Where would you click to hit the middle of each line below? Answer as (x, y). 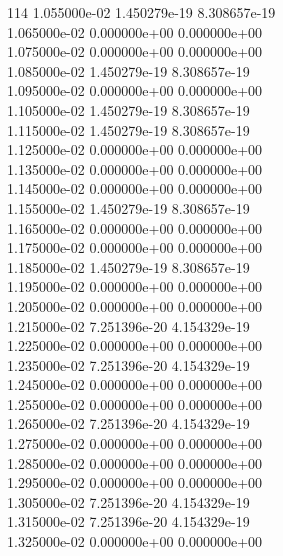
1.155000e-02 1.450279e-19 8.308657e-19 (128, 207)
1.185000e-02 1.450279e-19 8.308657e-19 (128, 266)
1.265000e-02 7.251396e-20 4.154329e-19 (128, 423)
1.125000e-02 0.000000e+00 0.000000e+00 (135, 149)
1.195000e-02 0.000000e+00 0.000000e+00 (135, 286)
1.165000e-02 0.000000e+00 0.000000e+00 (135, 227)
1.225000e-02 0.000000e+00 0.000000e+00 (135, 345)
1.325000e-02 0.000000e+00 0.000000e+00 (135, 541)
